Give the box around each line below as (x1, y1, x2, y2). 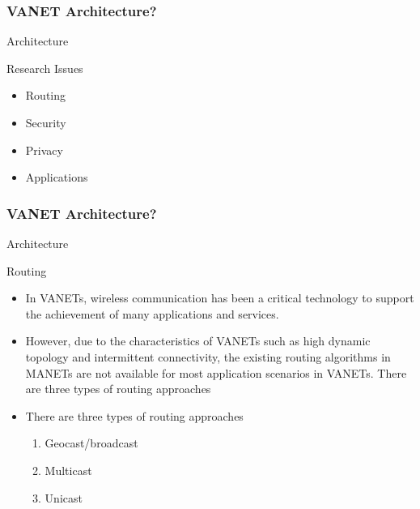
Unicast (45, 489, 83, 506)
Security (25, 114, 66, 130)
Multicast (45, 461, 92, 478)
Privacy (25, 141, 63, 158)
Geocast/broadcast (45, 434, 138, 451)
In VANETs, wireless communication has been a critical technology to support (25, 289, 414, 306)
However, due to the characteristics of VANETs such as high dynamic (25, 332, 371, 349)
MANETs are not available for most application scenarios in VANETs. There (25, 364, 407, 381)
